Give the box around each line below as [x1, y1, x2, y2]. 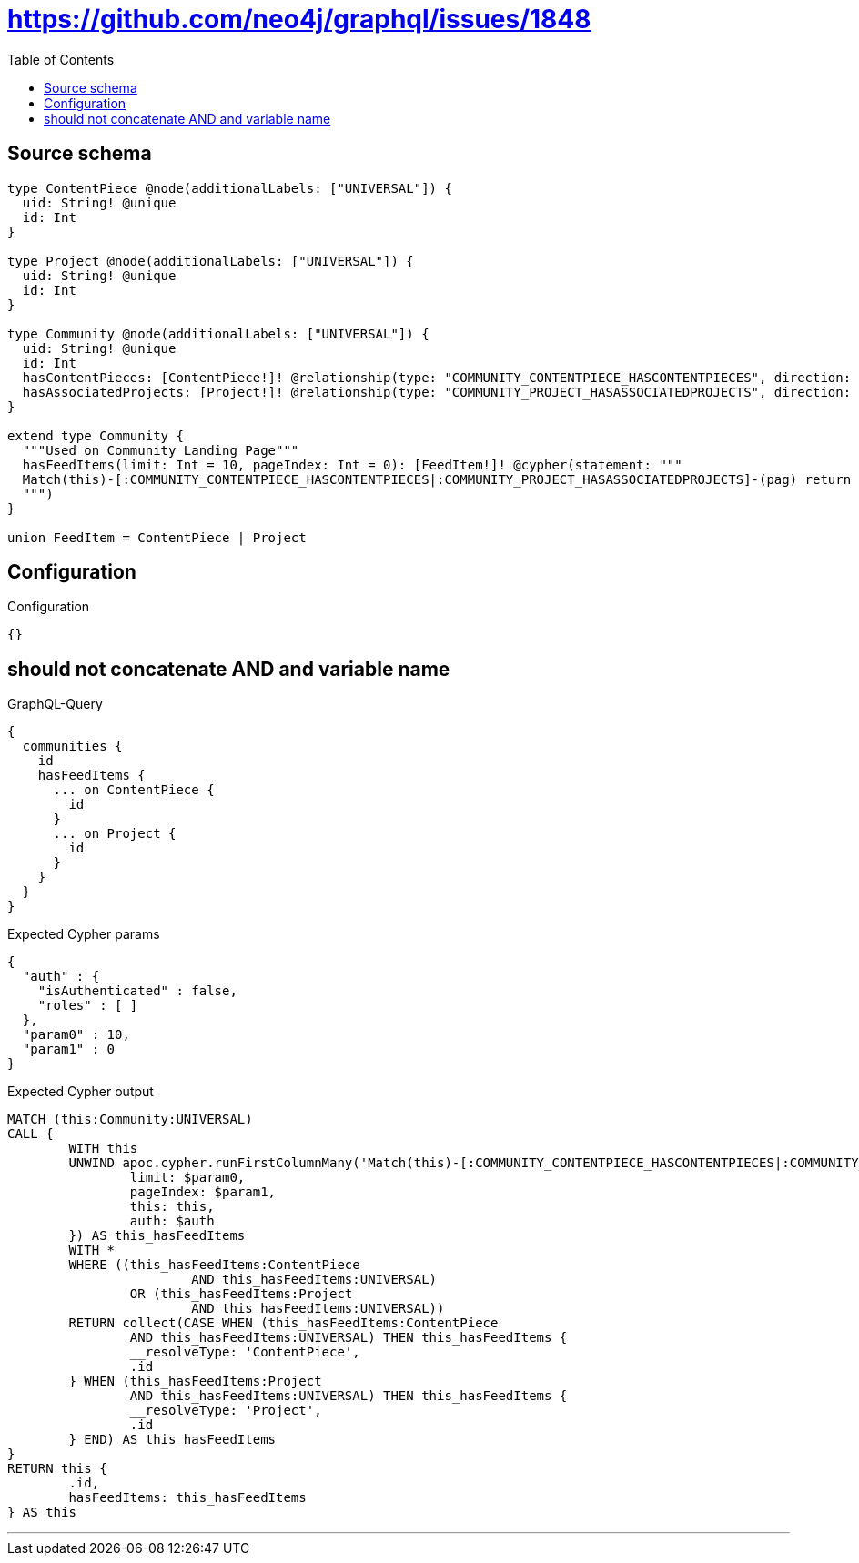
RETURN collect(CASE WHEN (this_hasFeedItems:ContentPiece [68, 1316, 499, 1331]
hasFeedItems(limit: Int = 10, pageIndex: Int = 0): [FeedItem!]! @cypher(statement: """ [22, 457, 682, 472]
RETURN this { [7, 1461, 107, 1477]
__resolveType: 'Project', [129, 1403, 322, 1418]
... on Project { [53, 826, 177, 842]
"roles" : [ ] [37, 998, 138, 1013]
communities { [22, 739, 123, 754]
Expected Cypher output [7, 1084, 154, 1100]
